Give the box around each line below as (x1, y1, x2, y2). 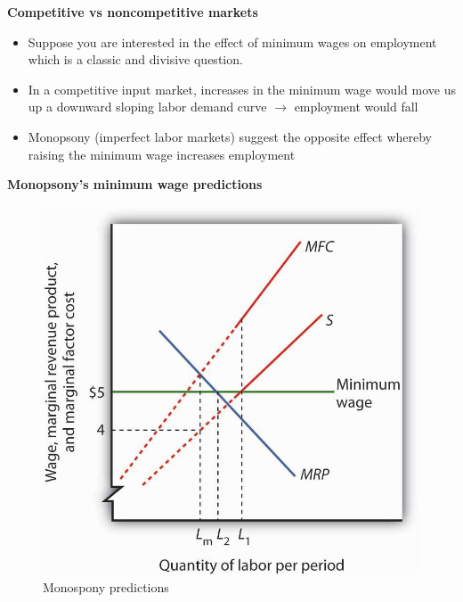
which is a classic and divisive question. (28, 50, 243, 69)
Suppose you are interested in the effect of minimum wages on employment (28, 32, 437, 51)
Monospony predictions (43, 577, 169, 596)
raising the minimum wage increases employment (28, 144, 296, 163)
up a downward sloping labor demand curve (28, 97, 267, 116)
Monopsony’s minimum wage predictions (7, 175, 263, 194)
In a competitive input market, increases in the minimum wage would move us (28, 79, 456, 98)
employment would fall (294, 97, 418, 116)
